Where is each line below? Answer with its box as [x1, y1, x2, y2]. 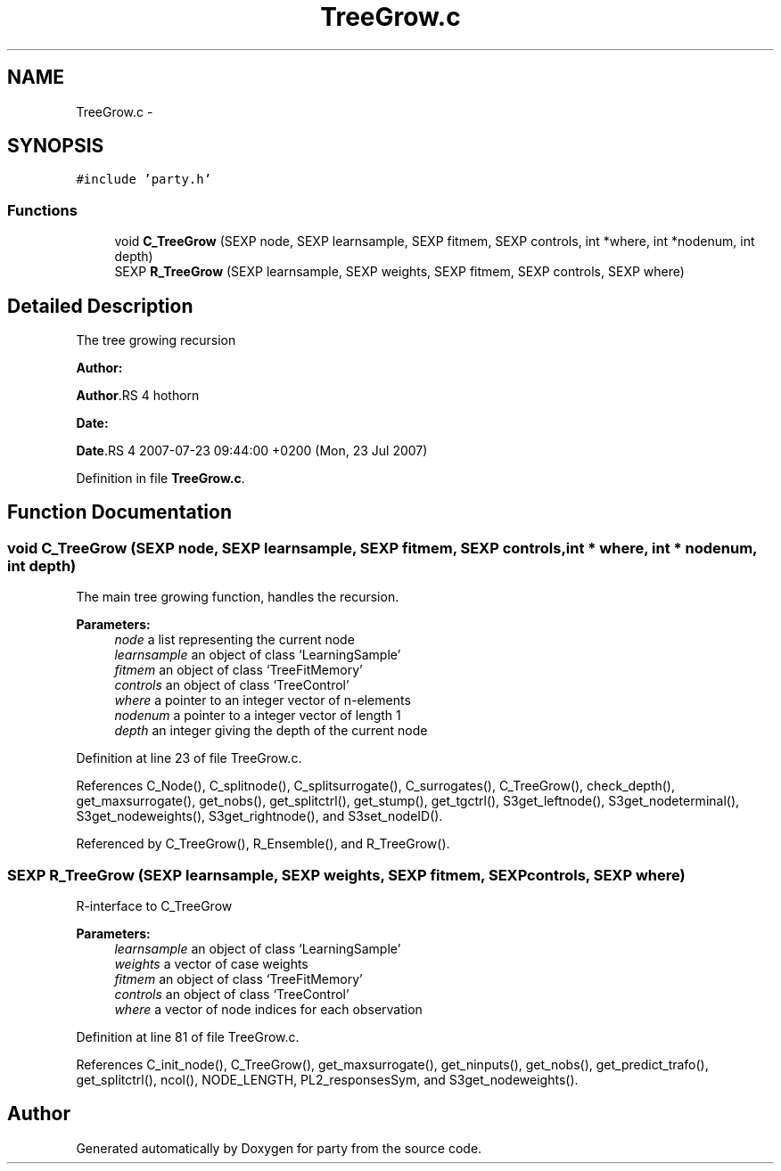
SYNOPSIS [7, 135, 104, 158]
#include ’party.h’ [76, 172, 212, 187]
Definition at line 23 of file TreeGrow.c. [76, 750, 302, 766]
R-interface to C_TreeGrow [76, 898, 233, 913]
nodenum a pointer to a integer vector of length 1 [114, 708, 401, 724]
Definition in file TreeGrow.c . [76, 471, 245, 487]
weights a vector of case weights [114, 956, 308, 971]
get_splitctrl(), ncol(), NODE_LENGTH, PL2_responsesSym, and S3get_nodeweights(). [76, 1072, 579, 1087]
